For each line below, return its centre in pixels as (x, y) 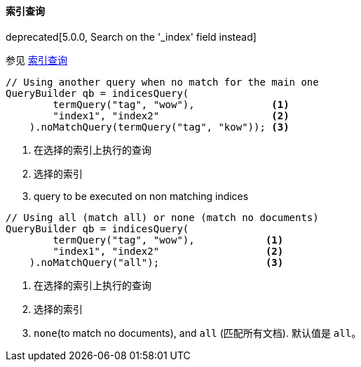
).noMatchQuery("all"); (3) (156, 262)
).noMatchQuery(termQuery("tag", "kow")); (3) (159, 127)
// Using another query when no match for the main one (162, 82)
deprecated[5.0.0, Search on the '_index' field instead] (131, 36)
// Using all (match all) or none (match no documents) (162, 217)
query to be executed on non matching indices (141, 196)
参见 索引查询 (36, 60)
